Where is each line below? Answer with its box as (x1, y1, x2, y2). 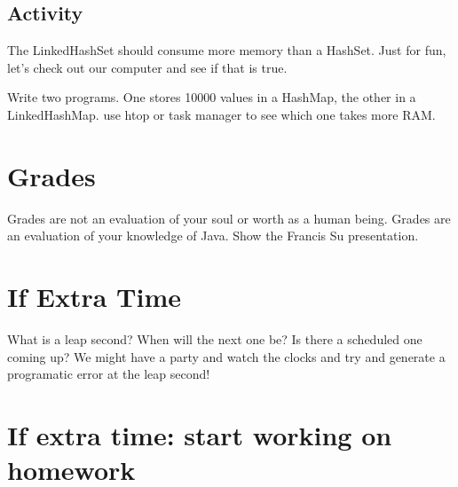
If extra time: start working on (7, 416, 392, 452)
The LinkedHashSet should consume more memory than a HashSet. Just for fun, (7, 41, 446, 59)
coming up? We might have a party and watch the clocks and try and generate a (7, 347, 446, 365)
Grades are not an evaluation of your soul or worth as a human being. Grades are (7, 208, 451, 227)
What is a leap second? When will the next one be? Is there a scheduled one (7, 330, 422, 349)
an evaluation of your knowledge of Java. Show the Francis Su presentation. (7, 226, 419, 245)
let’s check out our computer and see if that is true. (7, 58, 288, 76)
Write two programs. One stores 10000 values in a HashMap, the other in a (7, 88, 416, 106)
